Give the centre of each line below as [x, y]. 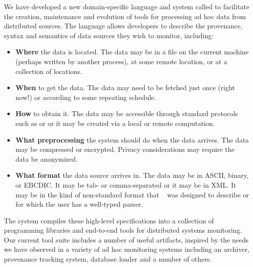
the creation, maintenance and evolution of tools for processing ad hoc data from [125, 16]
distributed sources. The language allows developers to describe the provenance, [123, 26]
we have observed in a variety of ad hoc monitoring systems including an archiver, [127, 249]
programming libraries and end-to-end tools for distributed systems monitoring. [123, 230]
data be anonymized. [46, 158]
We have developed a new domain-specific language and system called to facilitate [127, 6]
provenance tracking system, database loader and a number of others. [108, 259]
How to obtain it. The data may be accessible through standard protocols [127, 113]
